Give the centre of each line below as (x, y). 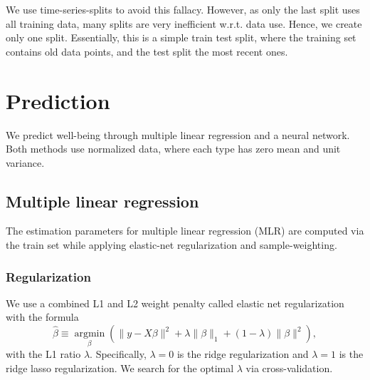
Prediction (58, 100)
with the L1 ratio (43, 354)
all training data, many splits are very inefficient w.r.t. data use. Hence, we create (184, 23)
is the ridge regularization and (243, 354)
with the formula (42, 317)
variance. (25, 162)
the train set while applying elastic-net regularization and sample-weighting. (171, 245)
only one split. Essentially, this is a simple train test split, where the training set (181, 37)
